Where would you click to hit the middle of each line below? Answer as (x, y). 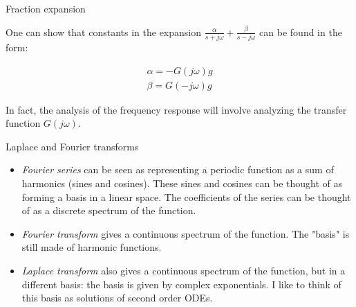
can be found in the (301, 32)
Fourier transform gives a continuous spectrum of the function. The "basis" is (186, 233)
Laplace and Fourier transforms (72, 146)
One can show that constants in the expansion (104, 32)
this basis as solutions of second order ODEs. (117, 298)
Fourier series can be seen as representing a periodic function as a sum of (178, 169)
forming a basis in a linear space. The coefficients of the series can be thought (186, 196)
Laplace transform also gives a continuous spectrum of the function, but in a (184, 270)
